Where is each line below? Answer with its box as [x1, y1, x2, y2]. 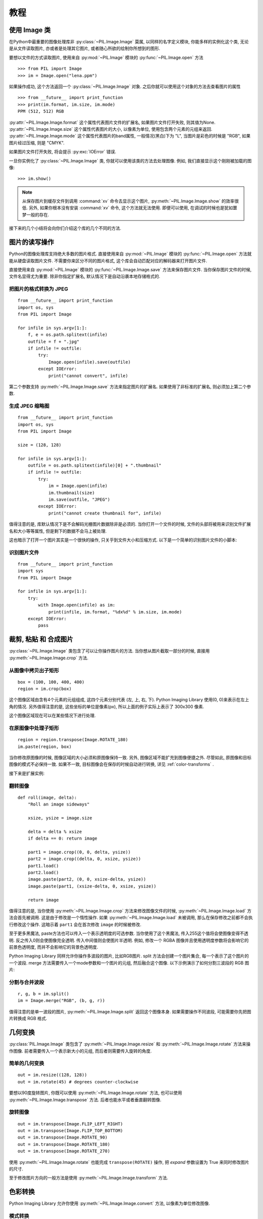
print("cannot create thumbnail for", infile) [48, 510, 162, 516]
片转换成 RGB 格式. [9, 1016, 47, 1022]
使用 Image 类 [9, 26, 51, 34]
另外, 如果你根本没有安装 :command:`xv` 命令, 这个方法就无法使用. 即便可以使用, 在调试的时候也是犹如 [28, 205, 233, 211]
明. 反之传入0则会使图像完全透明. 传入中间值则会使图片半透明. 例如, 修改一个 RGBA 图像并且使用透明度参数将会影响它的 [9, 937, 249, 943]
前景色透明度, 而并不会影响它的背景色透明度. [9, 944, 98, 950]
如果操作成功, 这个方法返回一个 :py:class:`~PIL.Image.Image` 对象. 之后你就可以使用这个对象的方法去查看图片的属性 [9, 83, 241, 90]
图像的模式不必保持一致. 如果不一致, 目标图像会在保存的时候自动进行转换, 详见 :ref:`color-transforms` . [9, 761, 214, 767]
